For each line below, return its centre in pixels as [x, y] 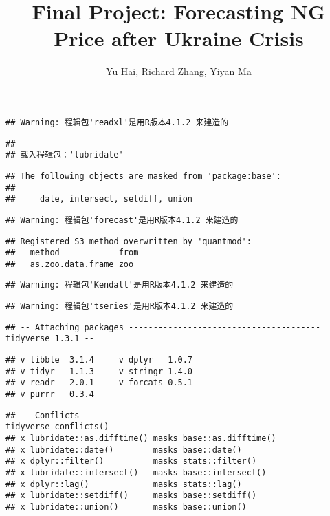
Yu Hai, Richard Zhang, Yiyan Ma [179, 71]
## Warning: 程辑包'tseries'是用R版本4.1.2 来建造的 [120, 307]
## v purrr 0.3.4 [50, 395]
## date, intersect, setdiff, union [99, 199]
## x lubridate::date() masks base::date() [124, 450]
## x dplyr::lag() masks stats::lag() [124, 484]
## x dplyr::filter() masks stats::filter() [131, 461]
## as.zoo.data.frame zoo [70, 264]
